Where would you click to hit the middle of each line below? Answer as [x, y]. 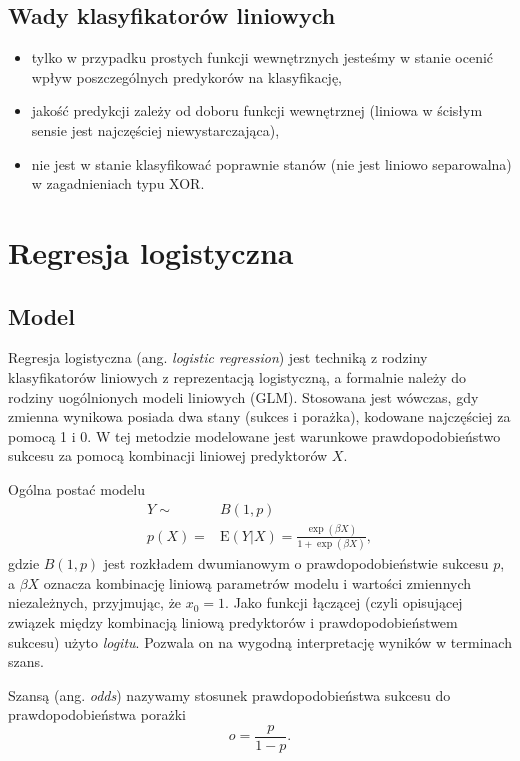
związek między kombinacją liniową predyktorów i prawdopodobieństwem [233, 621]
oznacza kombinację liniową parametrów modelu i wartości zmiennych [257, 582]
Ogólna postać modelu [76, 488]
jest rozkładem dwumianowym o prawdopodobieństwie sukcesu [296, 563]
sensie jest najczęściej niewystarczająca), [155, 129]
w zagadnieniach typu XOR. [118, 183]
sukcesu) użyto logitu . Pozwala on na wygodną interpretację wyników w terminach [260, 641]
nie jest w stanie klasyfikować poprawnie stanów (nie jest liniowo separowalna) [271, 163]
